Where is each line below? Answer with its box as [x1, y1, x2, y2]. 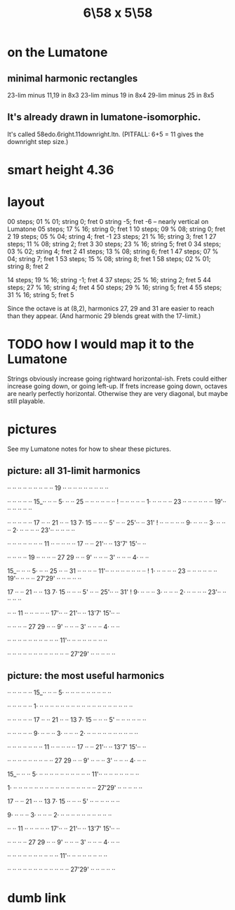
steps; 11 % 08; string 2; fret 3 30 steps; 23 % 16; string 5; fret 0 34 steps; [7, 239, 221, 248]
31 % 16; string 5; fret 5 [7, 290, 74, 299]
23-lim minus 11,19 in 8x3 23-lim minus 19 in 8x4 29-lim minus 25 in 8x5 [7, 91, 215, 99]
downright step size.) [7, 137, 69, 145]
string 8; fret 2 [7, 262, 49, 270]
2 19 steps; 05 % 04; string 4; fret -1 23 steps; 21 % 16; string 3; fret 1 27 [7, 232, 217, 240]
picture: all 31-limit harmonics [7, 465, 141, 477]
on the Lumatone [7, 44, 108, 60]
